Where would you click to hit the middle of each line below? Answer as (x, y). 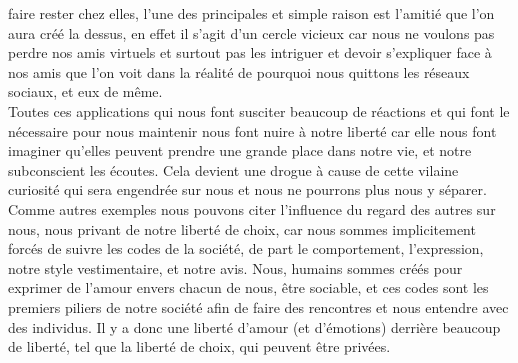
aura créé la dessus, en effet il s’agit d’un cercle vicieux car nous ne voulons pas (251, 32)
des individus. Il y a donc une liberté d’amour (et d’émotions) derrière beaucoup (254, 326)
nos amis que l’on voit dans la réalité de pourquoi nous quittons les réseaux (239, 71)
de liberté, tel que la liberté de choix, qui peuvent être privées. (199, 346)
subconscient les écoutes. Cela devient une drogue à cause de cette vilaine (233, 169)
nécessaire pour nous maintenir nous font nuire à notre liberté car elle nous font (252, 130)
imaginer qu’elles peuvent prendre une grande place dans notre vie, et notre (240, 150)
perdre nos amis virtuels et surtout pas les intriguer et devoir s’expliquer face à (250, 52)
